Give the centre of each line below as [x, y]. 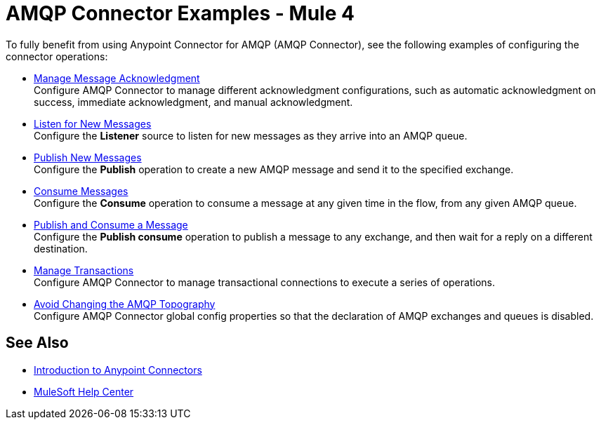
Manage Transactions [84, 270]
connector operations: [57, 56]
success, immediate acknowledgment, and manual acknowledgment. [193, 102]
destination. [61, 248]
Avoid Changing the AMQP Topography [125, 304]
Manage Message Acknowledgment [117, 78]
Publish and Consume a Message [111, 224]
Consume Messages [81, 191]
